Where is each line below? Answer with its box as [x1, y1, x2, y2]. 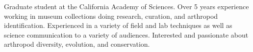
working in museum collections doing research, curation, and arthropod [4, 11, 218, 21]
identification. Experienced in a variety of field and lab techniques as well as [4, 20, 232, 30]
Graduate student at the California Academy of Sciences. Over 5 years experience [4, 1, 249, 11]
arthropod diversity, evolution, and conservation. [4, 39, 150, 49]
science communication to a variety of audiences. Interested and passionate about [4, 29, 249, 39]
